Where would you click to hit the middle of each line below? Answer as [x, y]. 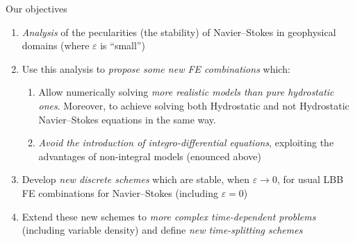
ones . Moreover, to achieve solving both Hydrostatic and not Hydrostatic [194, 105]
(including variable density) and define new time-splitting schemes [162, 230]
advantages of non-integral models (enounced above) [150, 156]
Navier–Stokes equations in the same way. [127, 119]
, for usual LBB [310, 179]
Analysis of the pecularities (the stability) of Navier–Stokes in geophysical [179, 32]
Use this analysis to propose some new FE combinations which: [156, 68]
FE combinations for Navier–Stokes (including [120, 192]
